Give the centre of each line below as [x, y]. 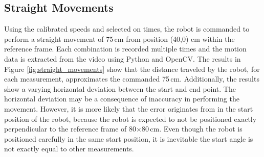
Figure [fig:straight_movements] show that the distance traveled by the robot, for [132, 69]
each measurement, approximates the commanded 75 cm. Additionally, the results [132, 79]
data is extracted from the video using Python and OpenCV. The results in [123, 58]
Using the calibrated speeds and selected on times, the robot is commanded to [127, 29]
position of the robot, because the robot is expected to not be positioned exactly [130, 119]
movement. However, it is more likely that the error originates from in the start [129, 108]
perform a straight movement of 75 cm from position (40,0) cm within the [119, 38]
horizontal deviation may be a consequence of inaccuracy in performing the [122, 99]
